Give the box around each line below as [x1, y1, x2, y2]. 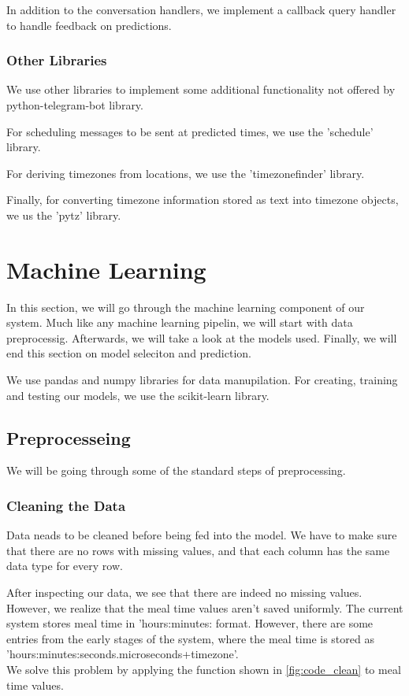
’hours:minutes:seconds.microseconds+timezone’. [6, 646, 239, 662]
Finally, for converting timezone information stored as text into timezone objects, [6, 191, 399, 208]
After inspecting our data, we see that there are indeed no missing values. [6, 584, 363, 601]
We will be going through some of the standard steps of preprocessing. [6, 462, 346, 479]
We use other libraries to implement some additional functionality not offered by [6, 81, 396, 98]
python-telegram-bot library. [6, 97, 143, 113]
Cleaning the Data [6, 495, 126, 515]
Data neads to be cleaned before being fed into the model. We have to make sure [6, 527, 397, 543]
